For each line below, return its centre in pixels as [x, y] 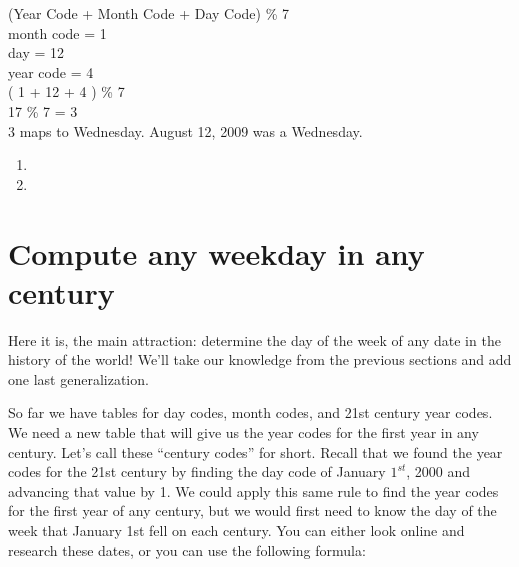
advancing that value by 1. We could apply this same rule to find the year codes [253, 490]
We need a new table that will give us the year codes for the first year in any [243, 432]
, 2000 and [438, 471]
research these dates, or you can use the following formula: [187, 549]
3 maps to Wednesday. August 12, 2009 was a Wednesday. [185, 130]
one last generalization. [78, 378]
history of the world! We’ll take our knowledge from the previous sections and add [260, 359]
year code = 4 [51, 71]
